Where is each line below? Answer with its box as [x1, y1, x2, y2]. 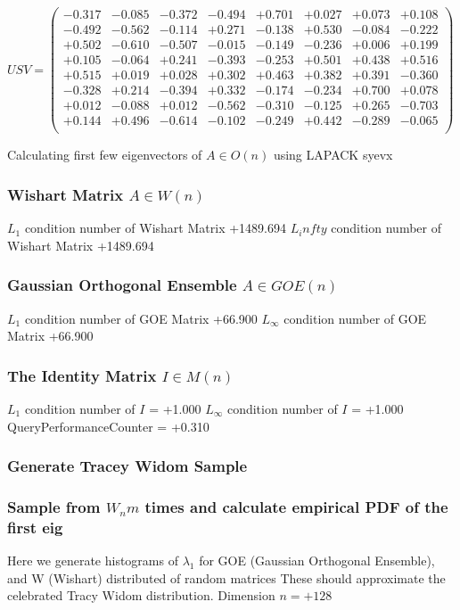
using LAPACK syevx [273, 145, 393, 164]
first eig [7, 515, 63, 538]
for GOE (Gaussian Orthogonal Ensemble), [199, 551, 435, 570]
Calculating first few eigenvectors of [7, 145, 202, 164]
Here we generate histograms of [7, 551, 178, 570]
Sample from [7, 495, 101, 517]
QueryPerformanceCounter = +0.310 [7, 416, 209, 435]
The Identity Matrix [7, 364, 157, 386]
